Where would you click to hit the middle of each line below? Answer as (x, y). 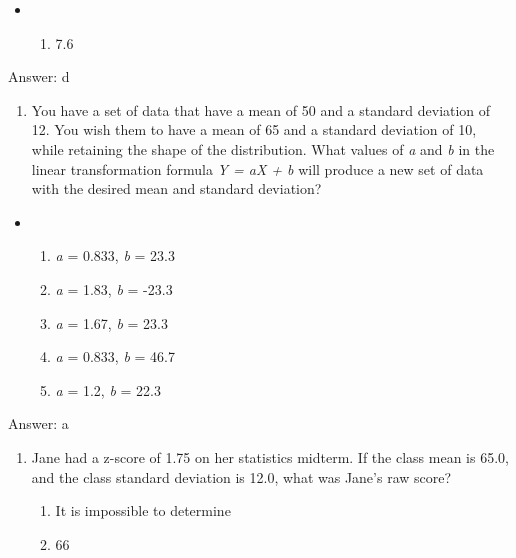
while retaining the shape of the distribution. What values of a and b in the (263, 148)
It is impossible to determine (143, 510)
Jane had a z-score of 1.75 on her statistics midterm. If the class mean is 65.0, (270, 456)
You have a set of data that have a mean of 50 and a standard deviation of (261, 109)
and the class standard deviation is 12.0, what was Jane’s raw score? (241, 476)
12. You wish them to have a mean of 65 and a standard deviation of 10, (254, 129)
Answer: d (39, 76)
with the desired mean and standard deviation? (176, 188)
